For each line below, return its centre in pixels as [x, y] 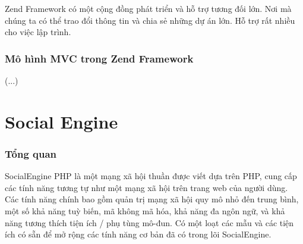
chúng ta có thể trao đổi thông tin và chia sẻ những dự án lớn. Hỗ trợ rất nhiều [150, 20]
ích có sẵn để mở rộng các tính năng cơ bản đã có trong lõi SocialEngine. [138, 234]
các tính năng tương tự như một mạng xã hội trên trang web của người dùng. [146, 187]
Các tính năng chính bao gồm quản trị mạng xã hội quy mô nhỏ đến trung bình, [152, 199]
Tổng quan [31, 153]
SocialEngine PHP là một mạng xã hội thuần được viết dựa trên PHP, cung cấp [151, 176]
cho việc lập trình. [38, 32]
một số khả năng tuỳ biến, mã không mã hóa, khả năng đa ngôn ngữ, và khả [145, 210]
